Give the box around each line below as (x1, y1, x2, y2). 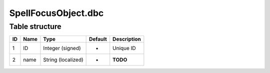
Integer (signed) (43, 45, 81, 52)
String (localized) (43, 56, 83, 63)
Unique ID (112, 45, 136, 52)
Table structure (9, 22, 62, 31)
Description (112, 35, 141, 42)
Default (89, 35, 107, 42)
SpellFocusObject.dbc (9, 7, 104, 18)
